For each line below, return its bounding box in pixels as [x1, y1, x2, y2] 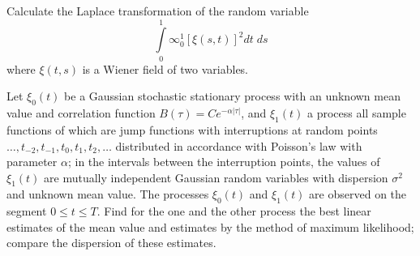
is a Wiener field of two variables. [82, 60, 249, 77]
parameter [6, 153, 58, 170]
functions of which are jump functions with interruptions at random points [6, 121, 378, 138]
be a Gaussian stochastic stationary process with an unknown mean [64, 87, 401, 105]
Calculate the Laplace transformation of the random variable [6, 2, 309, 19]
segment [6, 203, 47, 220]
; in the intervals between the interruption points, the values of [67, 153, 380, 170]
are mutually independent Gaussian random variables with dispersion [44, 169, 388, 186]
